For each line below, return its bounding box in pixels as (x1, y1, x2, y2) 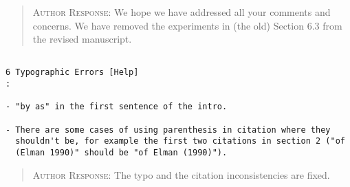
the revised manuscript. (32, 32, 132, 46)
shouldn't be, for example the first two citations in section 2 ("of (15, 136, 345, 146)
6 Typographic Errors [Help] (6, 67, 139, 78)
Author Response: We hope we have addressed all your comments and (32, 5, 331, 19)
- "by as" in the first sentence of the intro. (6, 102, 228, 112)
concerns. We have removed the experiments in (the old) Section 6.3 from (32, 18, 342, 32)
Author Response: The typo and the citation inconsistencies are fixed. (32, 167, 330, 181)
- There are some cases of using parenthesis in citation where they (6, 124, 331, 135)
